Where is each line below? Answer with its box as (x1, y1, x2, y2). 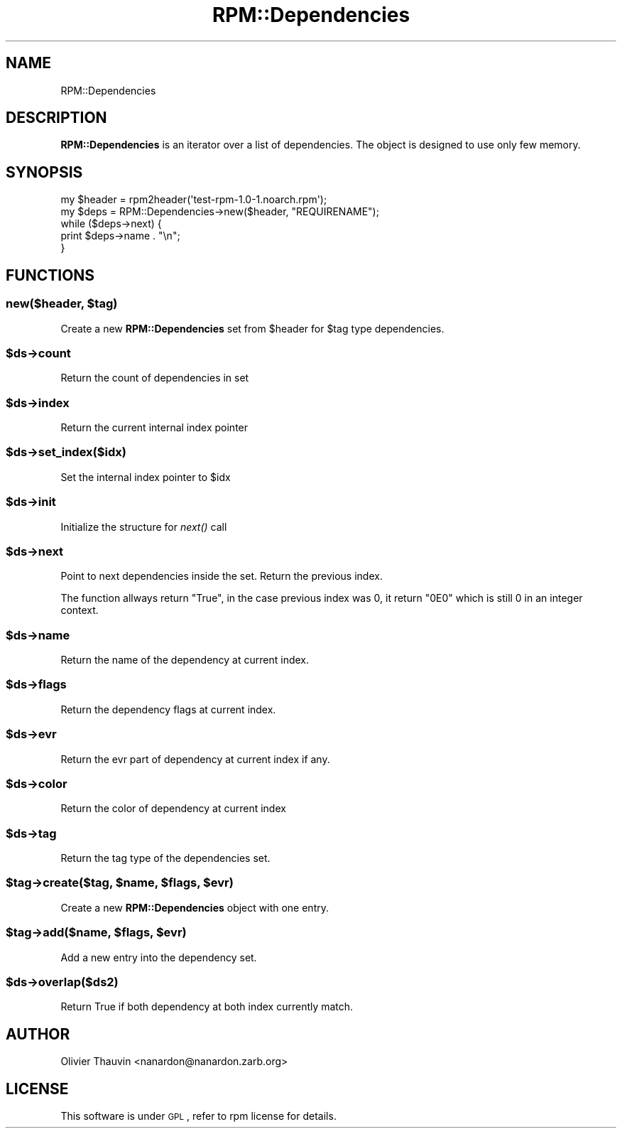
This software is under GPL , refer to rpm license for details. (60, 1109, 337, 1122)
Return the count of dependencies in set (60, 372, 249, 384)
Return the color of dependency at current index (60, 802, 286, 815)
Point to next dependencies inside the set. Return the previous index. (60, 570, 383, 583)
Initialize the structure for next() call (60, 520, 227, 533)
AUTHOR (6, 1025, 70, 1043)
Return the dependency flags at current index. (60, 703, 276, 715)
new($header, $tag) (6, 296, 118, 311)
